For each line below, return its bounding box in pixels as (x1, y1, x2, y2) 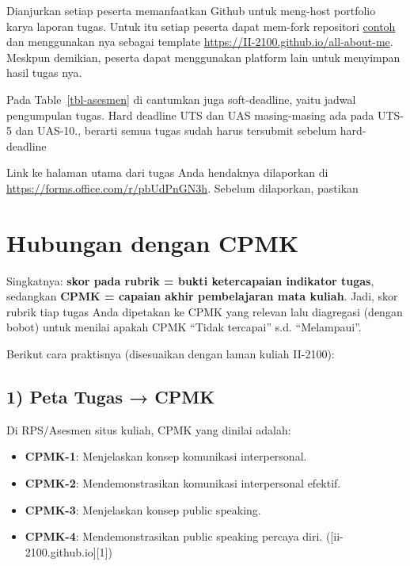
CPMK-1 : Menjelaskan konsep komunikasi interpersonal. (25, 448, 307, 465)
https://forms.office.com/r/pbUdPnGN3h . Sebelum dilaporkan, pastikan (6, 179, 359, 196)
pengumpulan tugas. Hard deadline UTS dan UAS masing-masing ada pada (6, 106, 374, 123)
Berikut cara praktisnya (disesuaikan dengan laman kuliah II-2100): (6, 346, 335, 362)
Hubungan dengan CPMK (6, 226, 299, 258)
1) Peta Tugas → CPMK (6, 384, 215, 409)
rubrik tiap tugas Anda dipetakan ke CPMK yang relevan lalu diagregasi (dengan (6, 303, 403, 319)
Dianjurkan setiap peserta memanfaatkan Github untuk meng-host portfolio (6, 2, 376, 18)
